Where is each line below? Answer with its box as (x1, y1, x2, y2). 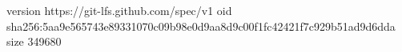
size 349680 (6, 33, 62, 50)
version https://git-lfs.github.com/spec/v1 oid (6, 2, 232, 18)
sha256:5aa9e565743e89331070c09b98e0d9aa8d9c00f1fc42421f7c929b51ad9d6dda (6, 17, 396, 34)
